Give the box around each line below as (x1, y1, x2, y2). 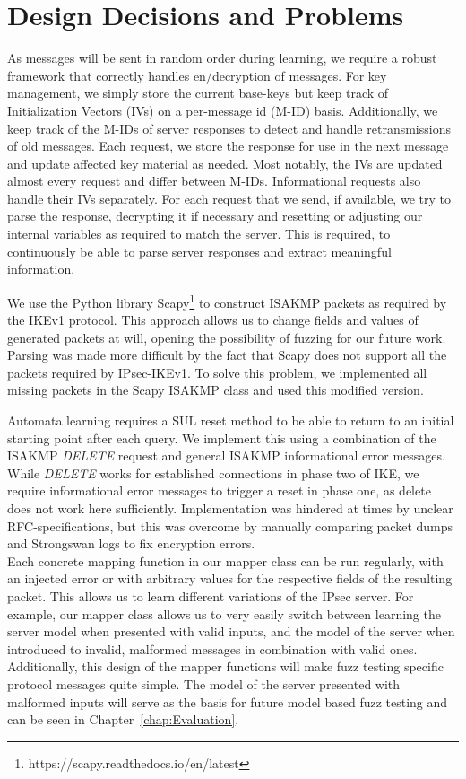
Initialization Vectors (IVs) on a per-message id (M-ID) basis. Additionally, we (7, 101, 438, 119)
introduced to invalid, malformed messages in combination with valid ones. (7, 639, 418, 658)
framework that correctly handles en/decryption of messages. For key (7, 66, 387, 84)
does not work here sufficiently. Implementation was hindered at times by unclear (7, 499, 453, 518)
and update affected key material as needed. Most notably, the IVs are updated (7, 153, 443, 172)
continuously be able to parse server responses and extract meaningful (7, 241, 392, 260)
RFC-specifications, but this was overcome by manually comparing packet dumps (7, 516, 453, 535)
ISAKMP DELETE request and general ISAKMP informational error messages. (7, 446, 445, 465)
